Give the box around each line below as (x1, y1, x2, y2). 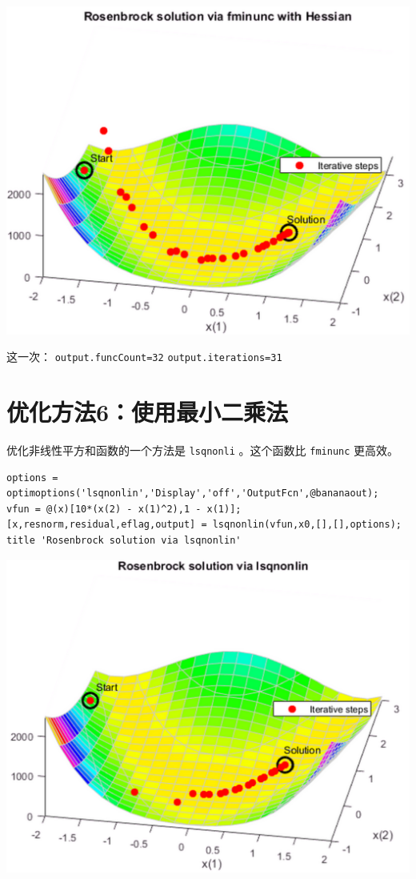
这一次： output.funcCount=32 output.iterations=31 (6, 348, 282, 365)
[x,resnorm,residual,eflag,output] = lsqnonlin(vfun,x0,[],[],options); (6, 519, 402, 531)
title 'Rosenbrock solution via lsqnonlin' (6, 534, 242, 546)
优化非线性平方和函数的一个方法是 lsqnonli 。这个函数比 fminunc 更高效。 (6, 441, 399, 458)
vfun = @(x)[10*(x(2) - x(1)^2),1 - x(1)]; (6, 503, 242, 515)
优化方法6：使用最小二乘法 (6, 395, 289, 427)
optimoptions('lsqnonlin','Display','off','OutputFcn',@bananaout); (6, 488, 379, 500)
